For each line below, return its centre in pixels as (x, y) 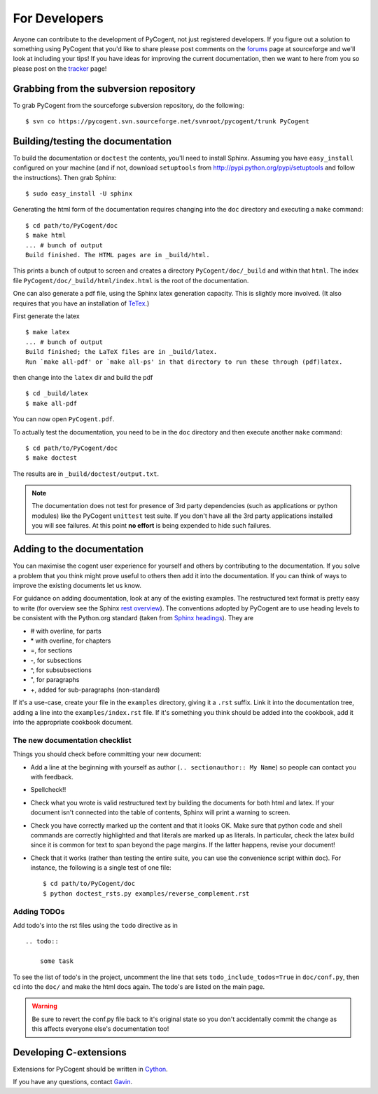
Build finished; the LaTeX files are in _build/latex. (121, 352)
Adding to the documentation (78, 549)
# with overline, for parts (66, 631)
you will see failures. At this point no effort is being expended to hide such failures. (152, 526)
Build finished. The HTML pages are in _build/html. (118, 255)
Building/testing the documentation (92, 141)
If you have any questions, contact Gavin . (73, 1082)
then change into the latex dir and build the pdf (83, 377)
